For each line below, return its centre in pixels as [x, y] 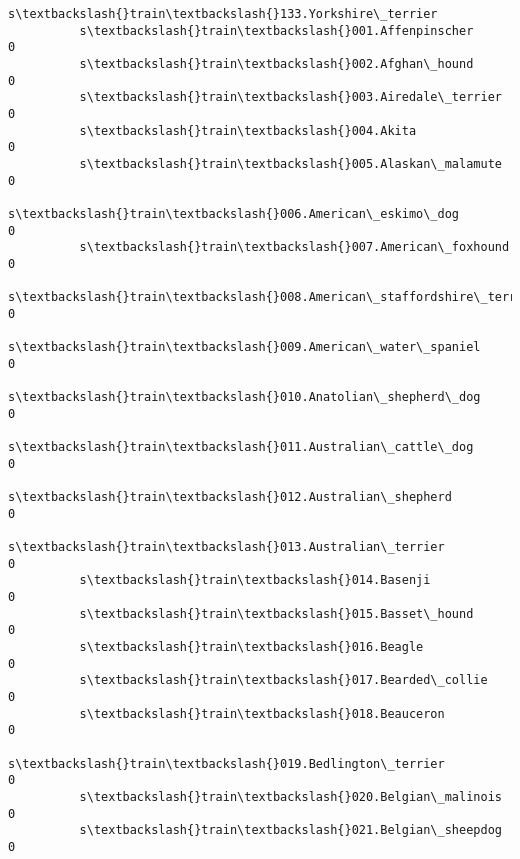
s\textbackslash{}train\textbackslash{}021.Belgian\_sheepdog [290, 830]
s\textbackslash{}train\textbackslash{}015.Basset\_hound [276, 613]
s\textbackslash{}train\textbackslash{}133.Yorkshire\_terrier [223, 14]
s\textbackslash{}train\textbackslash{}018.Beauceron [262, 713]
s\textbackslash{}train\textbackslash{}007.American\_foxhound [294, 247]
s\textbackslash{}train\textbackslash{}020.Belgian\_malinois [290, 796]
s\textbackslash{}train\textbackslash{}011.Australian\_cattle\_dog [241, 447]
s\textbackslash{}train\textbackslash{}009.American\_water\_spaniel [244, 347]
